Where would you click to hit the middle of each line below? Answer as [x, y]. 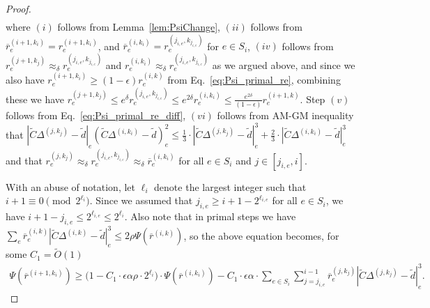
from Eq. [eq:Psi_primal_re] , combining [254, 80]
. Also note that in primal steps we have [210, 216]
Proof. [18, 8]
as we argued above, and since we [284, 64]
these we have [35, 99]
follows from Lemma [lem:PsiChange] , [139, 27]
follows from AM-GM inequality [285, 115]
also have [25, 80]
